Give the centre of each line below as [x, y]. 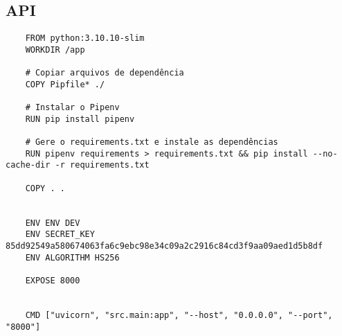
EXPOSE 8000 [53, 280]
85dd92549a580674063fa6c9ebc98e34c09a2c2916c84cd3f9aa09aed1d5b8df [164, 246]
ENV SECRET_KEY [60, 235]
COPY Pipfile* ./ [65, 84]
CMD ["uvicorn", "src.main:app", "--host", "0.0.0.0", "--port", [179, 315]
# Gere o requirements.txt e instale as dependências [152, 142]
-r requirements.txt [102, 165]
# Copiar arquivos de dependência [105, 73]
